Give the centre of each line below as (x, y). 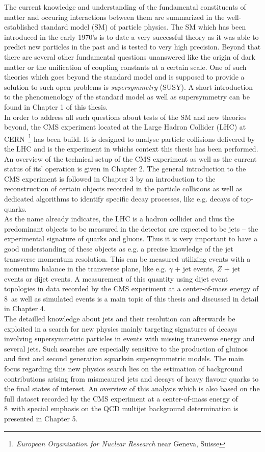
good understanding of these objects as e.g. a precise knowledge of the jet (119, 248)
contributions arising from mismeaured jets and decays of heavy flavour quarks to (131, 378)
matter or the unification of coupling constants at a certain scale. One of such (125, 67)
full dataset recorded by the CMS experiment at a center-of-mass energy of (121, 398)
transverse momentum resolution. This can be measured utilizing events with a (127, 258)
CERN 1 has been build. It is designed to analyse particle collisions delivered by (130, 138)
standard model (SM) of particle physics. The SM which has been (143, 27)
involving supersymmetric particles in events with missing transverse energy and (129, 338)
